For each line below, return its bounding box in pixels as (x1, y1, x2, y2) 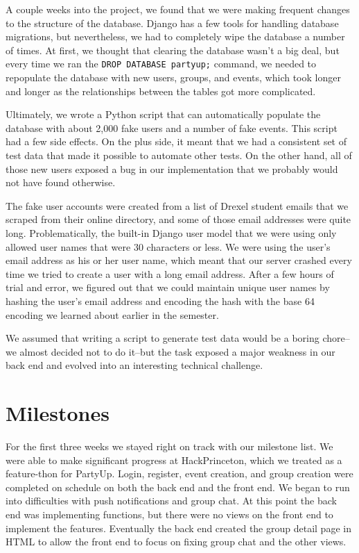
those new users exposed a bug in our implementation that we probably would (6, 161, 338, 176)
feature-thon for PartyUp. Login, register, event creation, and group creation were (6, 466, 353, 481)
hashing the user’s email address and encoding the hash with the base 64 (6, 293, 315, 308)
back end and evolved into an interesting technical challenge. (6, 358, 263, 372)
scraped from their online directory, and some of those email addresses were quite (6, 212, 351, 226)
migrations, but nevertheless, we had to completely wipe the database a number (6, 29, 345, 44)
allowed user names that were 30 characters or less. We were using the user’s (6, 239, 331, 254)
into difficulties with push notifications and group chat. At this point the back (6, 493, 337, 508)
